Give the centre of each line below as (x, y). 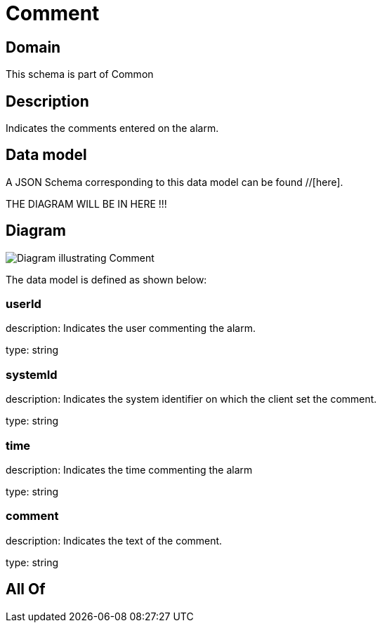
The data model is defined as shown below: (106, 279)
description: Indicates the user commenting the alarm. (131, 328)
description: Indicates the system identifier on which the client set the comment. (191, 399)
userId (24, 304)
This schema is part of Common (80, 74)
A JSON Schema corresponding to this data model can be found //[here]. (174, 182)
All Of (26, 589)
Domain (33, 47)
